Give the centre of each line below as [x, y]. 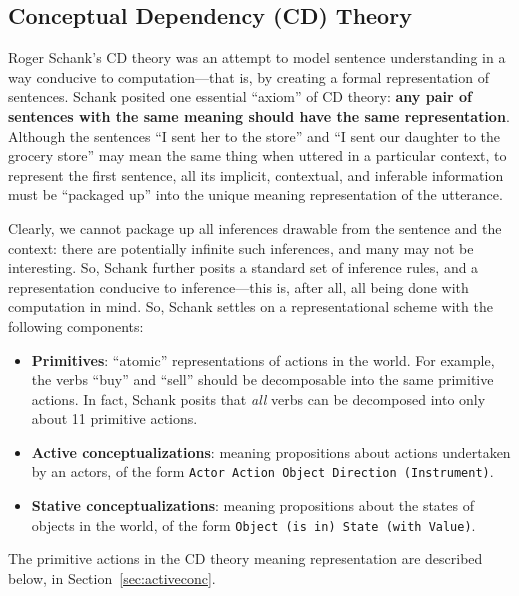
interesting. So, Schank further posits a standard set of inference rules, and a [243, 267]
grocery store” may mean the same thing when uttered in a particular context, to [257, 155]
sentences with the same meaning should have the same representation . [259, 115]
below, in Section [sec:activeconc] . [112, 577]
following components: [76, 325]
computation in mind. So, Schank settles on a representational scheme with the [250, 306]
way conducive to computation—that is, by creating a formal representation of [248, 76]
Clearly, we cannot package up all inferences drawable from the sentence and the [255, 227]
